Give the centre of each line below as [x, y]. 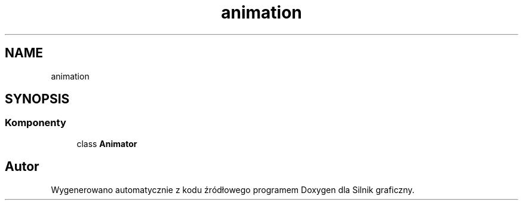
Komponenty [36, 123]
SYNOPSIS [37, 99]
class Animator [107, 143]
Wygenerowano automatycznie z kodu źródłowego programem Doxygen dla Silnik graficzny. [233, 189]
